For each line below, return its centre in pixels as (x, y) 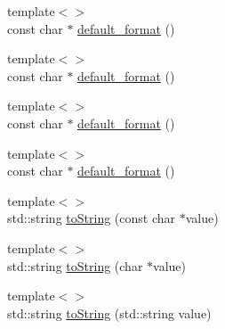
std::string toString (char (75, 265)
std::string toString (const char (91, 218)
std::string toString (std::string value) (109, 313)
